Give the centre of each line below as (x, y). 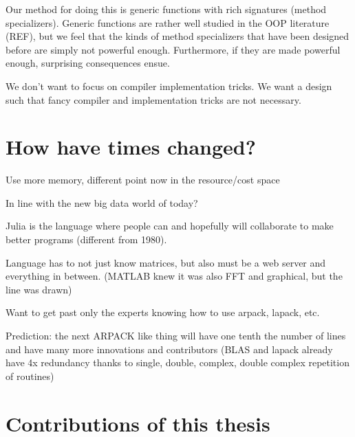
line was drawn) (39, 289)
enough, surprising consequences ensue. (88, 63)
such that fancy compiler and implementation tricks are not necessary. (153, 99)
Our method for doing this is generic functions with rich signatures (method (166, 9)
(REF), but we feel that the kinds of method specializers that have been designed (177, 36)
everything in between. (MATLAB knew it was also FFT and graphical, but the (174, 276)
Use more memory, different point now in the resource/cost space (143, 180)
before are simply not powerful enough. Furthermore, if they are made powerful (173, 49)
